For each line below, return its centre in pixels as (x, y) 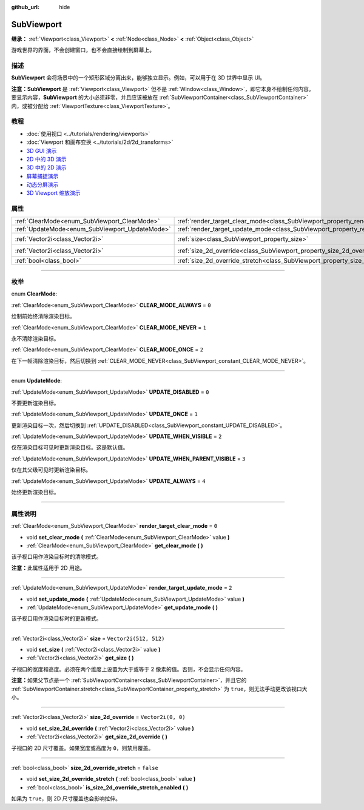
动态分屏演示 (42, 184)
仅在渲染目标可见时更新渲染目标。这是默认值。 (70, 447)
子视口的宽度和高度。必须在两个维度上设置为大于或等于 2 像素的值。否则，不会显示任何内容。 (129, 669)
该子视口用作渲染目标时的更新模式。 (56, 618)
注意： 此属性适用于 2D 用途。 (48, 568)
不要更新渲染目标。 (35, 403)
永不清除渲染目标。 (35, 338)
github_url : (25, 7)
